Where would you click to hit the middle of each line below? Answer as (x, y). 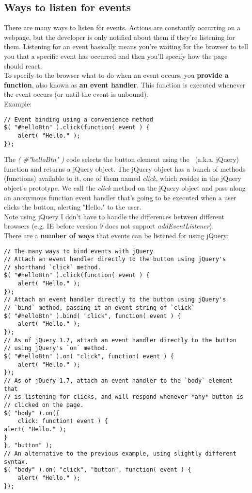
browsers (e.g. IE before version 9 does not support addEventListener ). (109, 226)
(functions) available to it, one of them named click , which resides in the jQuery (123, 178)
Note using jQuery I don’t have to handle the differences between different (114, 216)
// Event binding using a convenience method (79, 119)
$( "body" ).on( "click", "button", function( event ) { (98, 470)
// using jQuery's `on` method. (56, 348)
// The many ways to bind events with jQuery (79, 251)
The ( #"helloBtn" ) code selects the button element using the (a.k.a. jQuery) (122, 159)
